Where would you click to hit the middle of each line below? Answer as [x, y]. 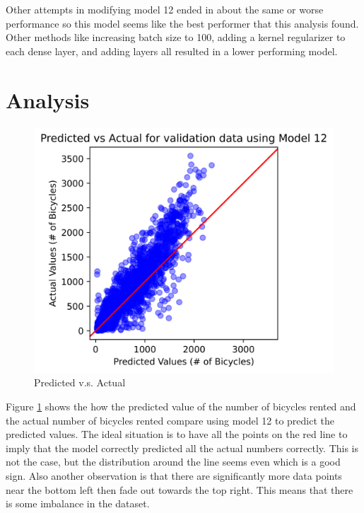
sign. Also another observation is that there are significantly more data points [174, 476]
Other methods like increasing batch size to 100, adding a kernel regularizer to [176, 37]
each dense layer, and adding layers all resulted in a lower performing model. [172, 51]
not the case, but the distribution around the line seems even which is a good [173, 462]
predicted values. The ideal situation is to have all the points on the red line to [177, 434]
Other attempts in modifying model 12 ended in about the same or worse [165, 9]
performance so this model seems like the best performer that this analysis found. [182, 23]
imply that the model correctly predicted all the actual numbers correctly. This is [182, 448]
